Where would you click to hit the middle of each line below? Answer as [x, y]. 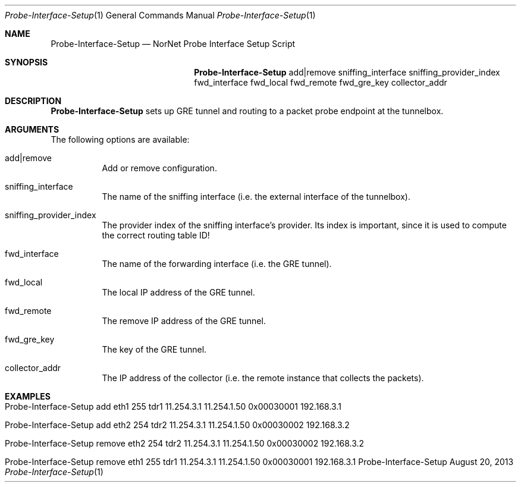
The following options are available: [120, 139]
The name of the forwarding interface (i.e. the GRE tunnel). [217, 264]
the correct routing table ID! [156, 235]
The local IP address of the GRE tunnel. [178, 292]
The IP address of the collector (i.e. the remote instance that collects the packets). [263, 378]
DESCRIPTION [33, 101]
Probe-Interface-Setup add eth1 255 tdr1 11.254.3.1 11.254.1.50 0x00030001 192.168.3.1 [173, 406]
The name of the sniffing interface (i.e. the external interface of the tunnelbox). [256, 197]
